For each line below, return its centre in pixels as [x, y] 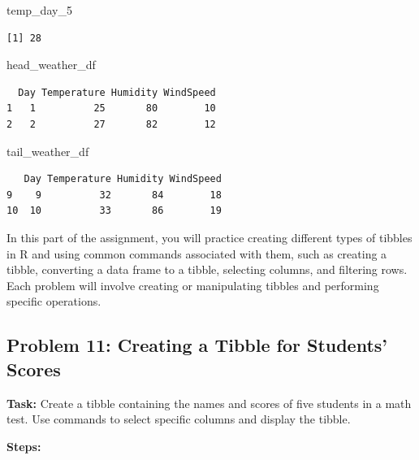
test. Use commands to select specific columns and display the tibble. [179, 419]
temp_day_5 [39, 10]
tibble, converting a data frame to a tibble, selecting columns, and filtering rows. [207, 269]
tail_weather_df [48, 151]
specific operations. [54, 301]
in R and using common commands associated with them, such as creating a [197, 253]
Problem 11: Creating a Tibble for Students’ [197, 345]
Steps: [24, 446]
